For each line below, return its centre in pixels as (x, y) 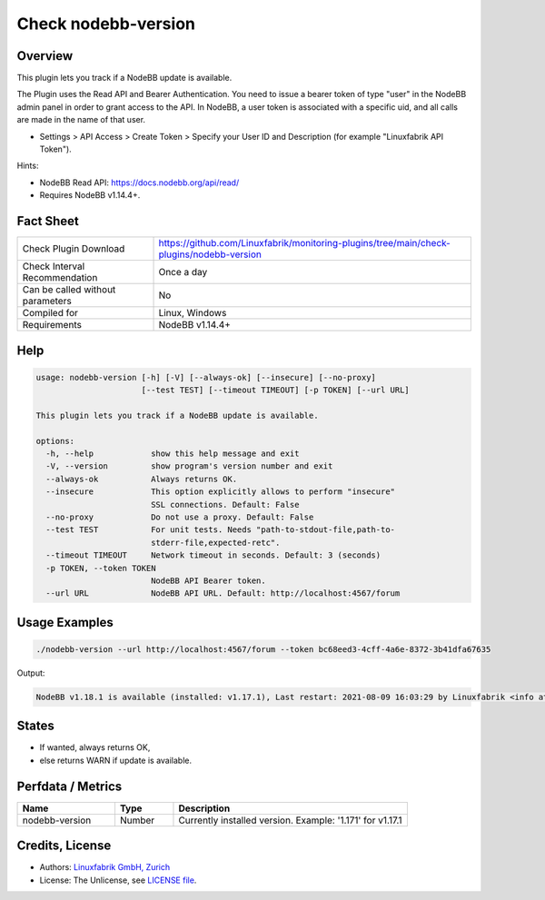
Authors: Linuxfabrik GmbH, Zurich (105, 867)
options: (55, 441)
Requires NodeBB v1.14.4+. (90, 195)
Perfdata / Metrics (69, 786)
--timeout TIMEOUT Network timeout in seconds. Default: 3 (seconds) (213, 555)
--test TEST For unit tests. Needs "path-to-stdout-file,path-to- (220, 530)
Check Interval (54, 266)
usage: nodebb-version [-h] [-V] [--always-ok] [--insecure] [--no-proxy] (206, 377)
